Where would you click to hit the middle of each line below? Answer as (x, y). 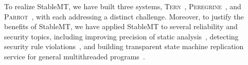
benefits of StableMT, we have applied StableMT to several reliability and (121, 26)
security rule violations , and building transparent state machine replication (124, 46)
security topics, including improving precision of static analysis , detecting (121, 36)
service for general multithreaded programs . (75, 56)
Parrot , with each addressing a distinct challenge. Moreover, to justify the (124, 16)
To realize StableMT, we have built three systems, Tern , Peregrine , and (123, 6)
